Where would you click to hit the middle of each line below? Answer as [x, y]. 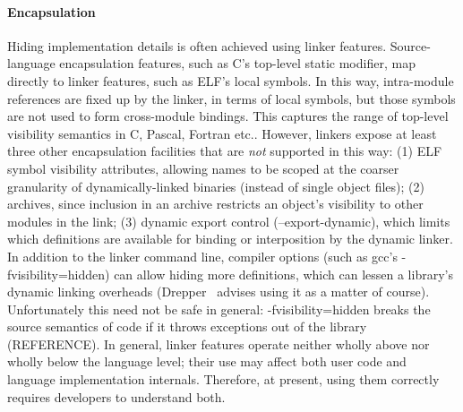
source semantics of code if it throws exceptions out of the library [187, 326]
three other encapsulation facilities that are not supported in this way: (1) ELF [225, 151]
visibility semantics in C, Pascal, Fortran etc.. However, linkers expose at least [222, 133]
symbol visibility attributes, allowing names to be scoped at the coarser [203, 168]
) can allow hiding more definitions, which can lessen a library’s [279, 274]
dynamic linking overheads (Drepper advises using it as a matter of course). [219, 292]
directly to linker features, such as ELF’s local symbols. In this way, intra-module [231, 80]
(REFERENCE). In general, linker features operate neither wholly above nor [219, 343]
